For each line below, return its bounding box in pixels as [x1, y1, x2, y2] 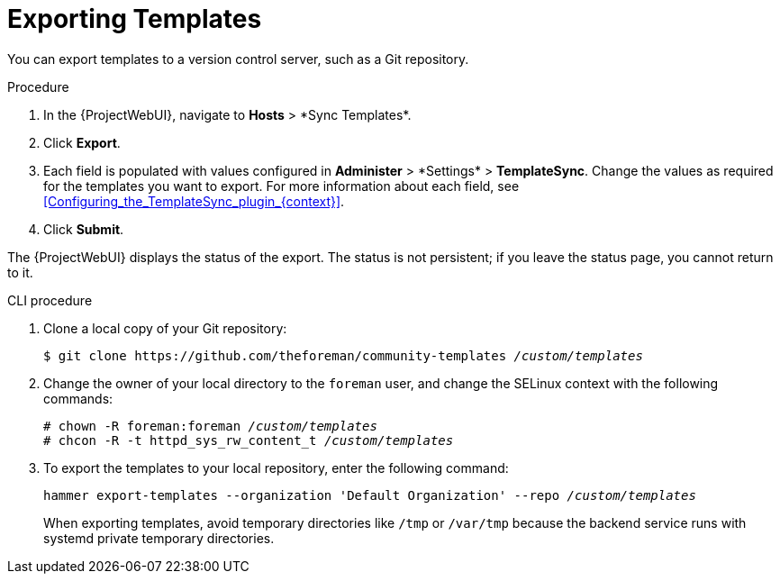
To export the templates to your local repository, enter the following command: [43, 459, 509, 476]
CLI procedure [7, 292, 93, 308]
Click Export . [43, 134, 121, 150]
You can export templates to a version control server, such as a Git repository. [7, 50, 469, 67]
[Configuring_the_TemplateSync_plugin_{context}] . [43, 193, 345, 209]
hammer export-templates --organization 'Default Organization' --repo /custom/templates [43, 487, 696, 503]
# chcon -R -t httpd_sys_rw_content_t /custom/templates [43, 432, 454, 448]
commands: [43, 390, 113, 406]
